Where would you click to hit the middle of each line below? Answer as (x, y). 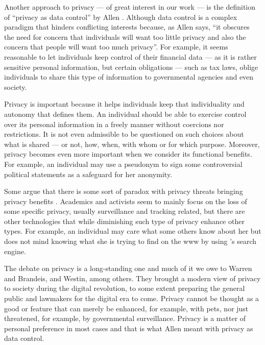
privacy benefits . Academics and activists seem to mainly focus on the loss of (126, 201)
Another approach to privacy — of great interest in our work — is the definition (130, 7)
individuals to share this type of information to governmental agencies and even (129, 77)
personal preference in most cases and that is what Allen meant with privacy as (129, 328)
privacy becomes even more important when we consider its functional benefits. (128, 154)
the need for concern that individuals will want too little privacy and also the (125, 36)
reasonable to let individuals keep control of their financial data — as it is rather (130, 56)
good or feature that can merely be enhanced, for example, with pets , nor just (126, 308)
